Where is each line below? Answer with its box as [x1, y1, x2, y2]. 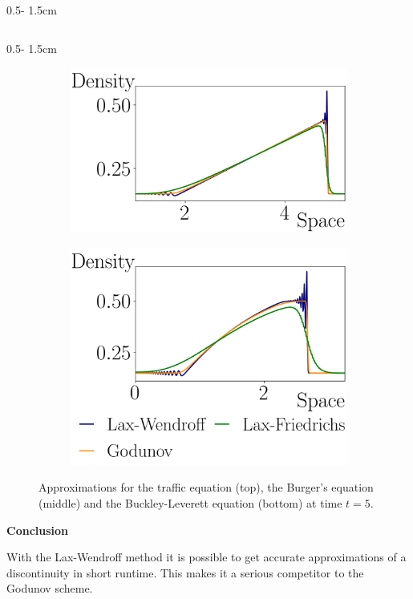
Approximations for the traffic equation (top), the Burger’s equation [38, 479, 374, 496]
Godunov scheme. [6, 580, 93, 597]
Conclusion [6, 521, 69, 538]
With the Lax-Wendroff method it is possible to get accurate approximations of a [6, 548, 407, 565]
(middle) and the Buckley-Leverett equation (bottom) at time [38, 495, 342, 511]
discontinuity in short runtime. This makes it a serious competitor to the [6, 564, 364, 581]
